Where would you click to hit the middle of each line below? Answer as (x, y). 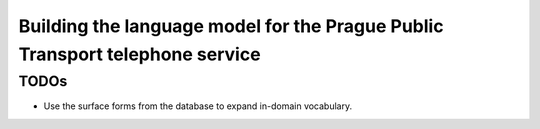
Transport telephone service (139, 54)
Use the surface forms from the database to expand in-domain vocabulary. (198, 106)
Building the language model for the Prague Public (231, 26)
